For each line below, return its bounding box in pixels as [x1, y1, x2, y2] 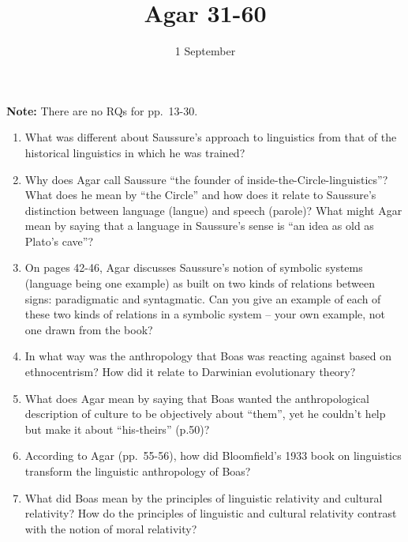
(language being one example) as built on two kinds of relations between [24, 275, 376, 292]
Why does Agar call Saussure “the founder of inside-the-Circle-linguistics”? [24, 171, 388, 187]
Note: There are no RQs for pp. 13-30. [6, 102, 198, 119]
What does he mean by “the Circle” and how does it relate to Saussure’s [24, 186, 376, 203]
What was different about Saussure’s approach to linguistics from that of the [24, 129, 397, 145]
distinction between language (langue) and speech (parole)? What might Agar [24, 201, 402, 218]
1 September [174, 43, 236, 59]
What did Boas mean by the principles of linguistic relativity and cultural [24, 489, 383, 506]
